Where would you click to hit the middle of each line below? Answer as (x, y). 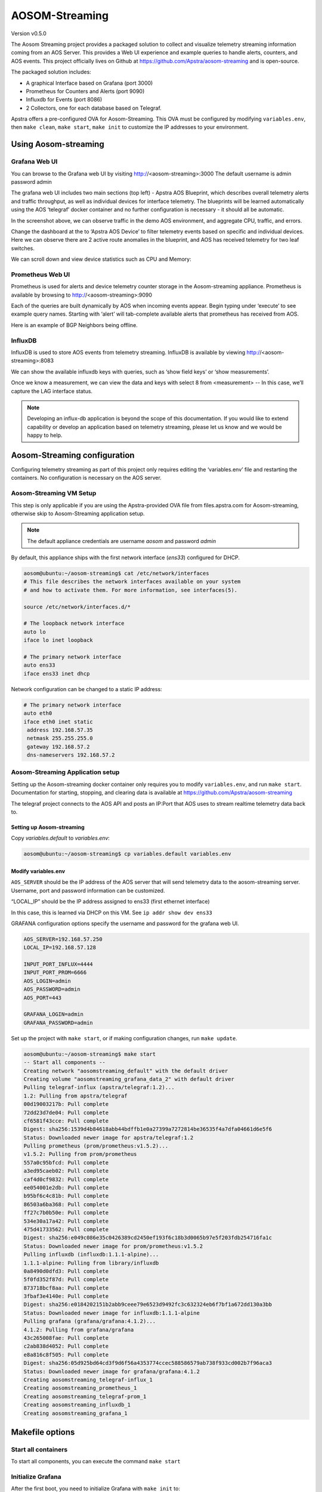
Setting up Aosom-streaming (48, 827)
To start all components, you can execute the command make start (96, 1462)
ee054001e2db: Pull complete (66, 1188)
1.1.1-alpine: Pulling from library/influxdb (91, 1263)
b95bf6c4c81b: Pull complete (66, 1196)
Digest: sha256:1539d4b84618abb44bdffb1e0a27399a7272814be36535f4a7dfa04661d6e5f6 (148, 1129)
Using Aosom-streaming (58, 144)
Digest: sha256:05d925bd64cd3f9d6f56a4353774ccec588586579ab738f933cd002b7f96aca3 (148, 1363)
